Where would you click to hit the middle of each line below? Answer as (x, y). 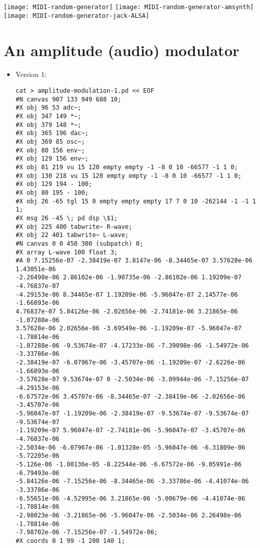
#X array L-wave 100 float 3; (67, 252)
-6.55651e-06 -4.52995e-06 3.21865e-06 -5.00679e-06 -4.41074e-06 (130, 498)
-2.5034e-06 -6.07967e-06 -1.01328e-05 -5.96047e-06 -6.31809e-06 (130, 447)
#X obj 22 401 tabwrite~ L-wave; (72, 235)
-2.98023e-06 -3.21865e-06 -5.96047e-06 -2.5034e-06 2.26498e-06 (128, 515)
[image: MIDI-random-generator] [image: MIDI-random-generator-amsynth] (129, 7)
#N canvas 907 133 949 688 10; (68, 99)
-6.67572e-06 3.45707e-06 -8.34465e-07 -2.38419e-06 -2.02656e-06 (130, 396)
